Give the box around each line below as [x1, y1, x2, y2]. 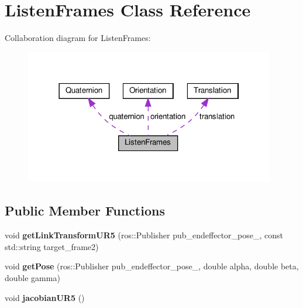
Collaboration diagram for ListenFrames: [5, 32, 151, 44]
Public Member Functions [5, 201, 165, 220]
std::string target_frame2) [5, 240, 99, 252]
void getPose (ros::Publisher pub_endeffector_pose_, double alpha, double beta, [5, 260, 299, 272]
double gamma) [5, 271, 60, 283]
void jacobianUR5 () [5, 291, 85, 303]
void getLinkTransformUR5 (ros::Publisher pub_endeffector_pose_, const [5, 229, 284, 241]
